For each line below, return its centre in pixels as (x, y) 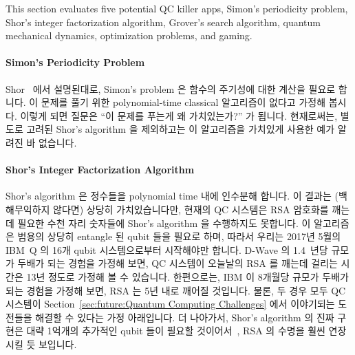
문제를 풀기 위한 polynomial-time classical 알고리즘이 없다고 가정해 (183, 102)
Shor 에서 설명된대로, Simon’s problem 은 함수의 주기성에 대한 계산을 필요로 (171, 88)
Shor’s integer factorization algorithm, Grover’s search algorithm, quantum (163, 22)
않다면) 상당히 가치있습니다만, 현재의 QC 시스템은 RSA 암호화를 (191, 209)
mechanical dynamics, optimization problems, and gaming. (129, 35)
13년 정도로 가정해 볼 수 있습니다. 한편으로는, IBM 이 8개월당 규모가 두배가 (187, 276)
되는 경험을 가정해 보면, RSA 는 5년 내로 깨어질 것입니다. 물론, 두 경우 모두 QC (176, 290)
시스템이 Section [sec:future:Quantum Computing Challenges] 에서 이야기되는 (170, 304)
